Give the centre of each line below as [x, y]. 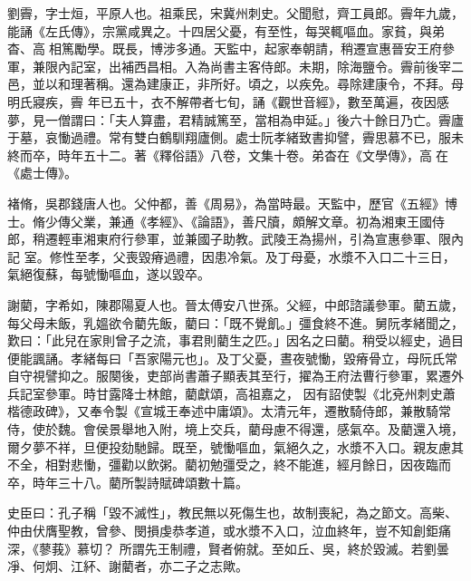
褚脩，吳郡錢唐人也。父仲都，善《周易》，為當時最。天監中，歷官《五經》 [226, 203]
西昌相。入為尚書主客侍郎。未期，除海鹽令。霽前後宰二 [298, 66]
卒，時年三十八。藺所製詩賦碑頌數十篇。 [128, 482]
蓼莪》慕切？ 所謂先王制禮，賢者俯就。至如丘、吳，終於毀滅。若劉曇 [244, 548]
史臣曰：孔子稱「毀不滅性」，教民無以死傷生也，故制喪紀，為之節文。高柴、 [232, 513]
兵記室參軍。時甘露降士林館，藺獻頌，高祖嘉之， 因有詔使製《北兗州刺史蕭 [231, 393]
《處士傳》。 [42, 173]
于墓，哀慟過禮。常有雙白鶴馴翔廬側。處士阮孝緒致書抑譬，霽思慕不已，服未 [235, 137]
